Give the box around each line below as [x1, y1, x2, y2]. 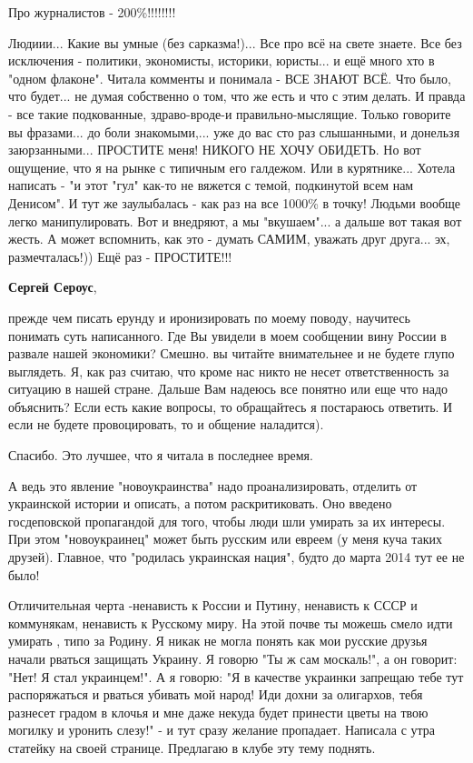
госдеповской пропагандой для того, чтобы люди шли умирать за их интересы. [8, 511, 446, 530]
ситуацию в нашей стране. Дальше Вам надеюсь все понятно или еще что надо [8, 379, 448, 398]
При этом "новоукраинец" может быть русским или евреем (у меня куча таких [8, 529, 443, 548]
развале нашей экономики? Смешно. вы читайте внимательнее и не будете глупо [8, 344, 455, 363]
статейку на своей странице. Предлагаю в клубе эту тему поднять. [8, 738, 376, 757]
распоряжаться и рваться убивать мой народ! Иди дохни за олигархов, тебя [8, 685, 423, 704]
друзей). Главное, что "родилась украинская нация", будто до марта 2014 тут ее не [8, 547, 465, 567]
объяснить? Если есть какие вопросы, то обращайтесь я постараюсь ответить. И [8, 397, 453, 416]
